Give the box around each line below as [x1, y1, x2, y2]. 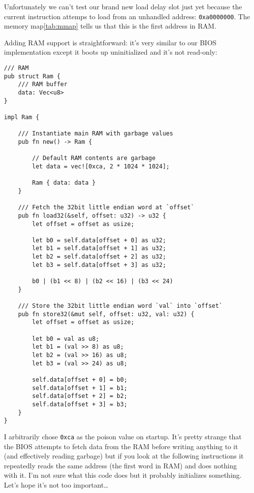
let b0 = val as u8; [32, 335, 99, 342]
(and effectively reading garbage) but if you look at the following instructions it [4, 451, 244, 461]
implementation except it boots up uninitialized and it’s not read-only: [4, 47, 218, 57]
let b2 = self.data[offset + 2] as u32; [32, 253, 166, 261]
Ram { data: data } [32, 179, 96, 187]
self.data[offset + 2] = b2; [32, 393, 127, 400]
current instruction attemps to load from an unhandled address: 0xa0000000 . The [4, 11, 250, 21]
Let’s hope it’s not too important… [4, 479, 109, 490]
